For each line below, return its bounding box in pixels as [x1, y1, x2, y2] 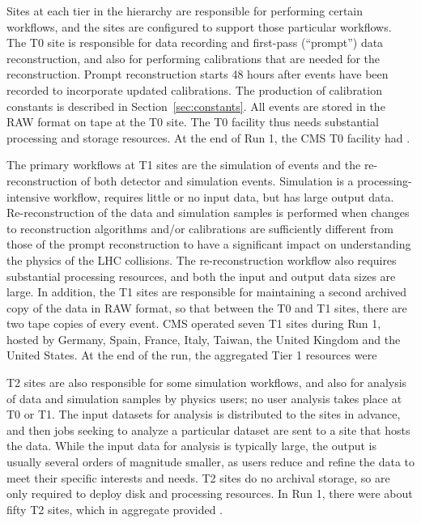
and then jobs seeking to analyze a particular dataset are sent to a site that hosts [6, 421, 410, 438]
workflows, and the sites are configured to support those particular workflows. [6, 18, 392, 35]
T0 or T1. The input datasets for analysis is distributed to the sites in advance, [6, 406, 401, 423]
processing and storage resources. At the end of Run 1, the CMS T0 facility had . [6, 129, 410, 146]
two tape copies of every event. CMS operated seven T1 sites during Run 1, [6, 315, 381, 332]
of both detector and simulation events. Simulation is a [80, 172, 354, 189]
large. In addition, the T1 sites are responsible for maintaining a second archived [6, 283, 407, 300]
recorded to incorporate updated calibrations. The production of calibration [6, 81, 382, 98]
